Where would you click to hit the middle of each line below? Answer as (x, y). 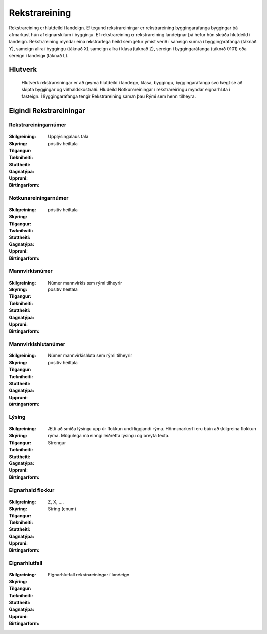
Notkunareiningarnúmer (39, 198)
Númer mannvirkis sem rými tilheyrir (85, 283)
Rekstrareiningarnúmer (38, 125)
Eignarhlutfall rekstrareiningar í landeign (89, 575)
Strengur (57, 442)
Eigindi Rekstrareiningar (47, 111)
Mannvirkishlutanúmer (37, 344)
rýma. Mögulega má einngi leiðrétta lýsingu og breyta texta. (109, 436)
